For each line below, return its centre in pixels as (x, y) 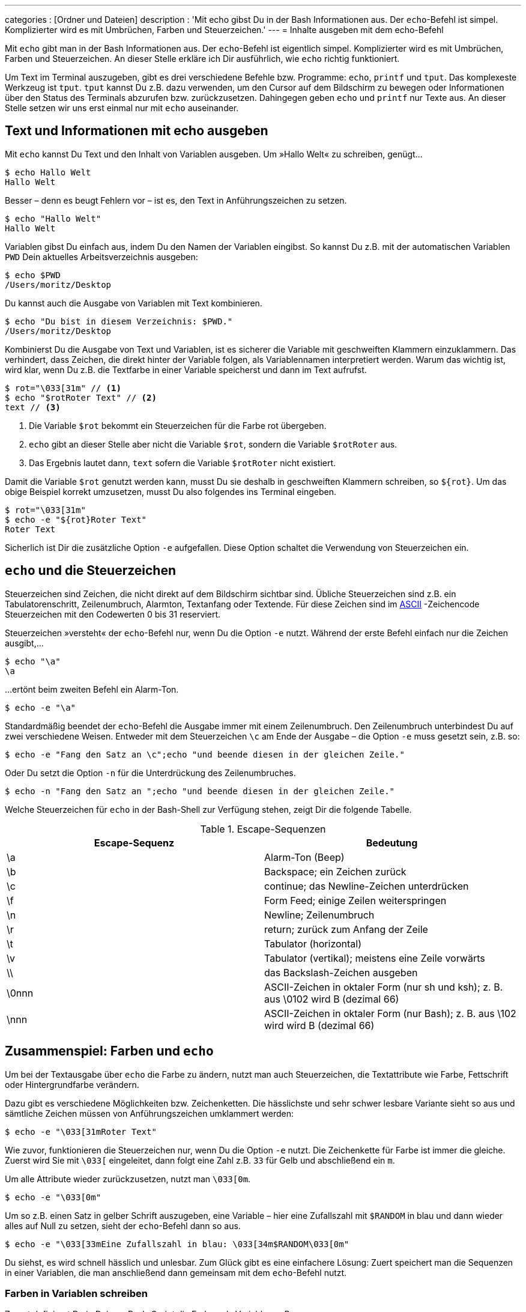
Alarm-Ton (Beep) (304, 857)
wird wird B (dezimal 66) (319, 1025)
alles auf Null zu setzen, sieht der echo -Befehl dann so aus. (123, 1225)
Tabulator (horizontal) (313, 943)
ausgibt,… (24, 643)
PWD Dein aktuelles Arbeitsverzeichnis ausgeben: (101, 257)
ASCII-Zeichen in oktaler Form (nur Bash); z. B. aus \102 (390, 1013)
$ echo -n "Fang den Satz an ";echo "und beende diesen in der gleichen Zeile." (200, 791)
